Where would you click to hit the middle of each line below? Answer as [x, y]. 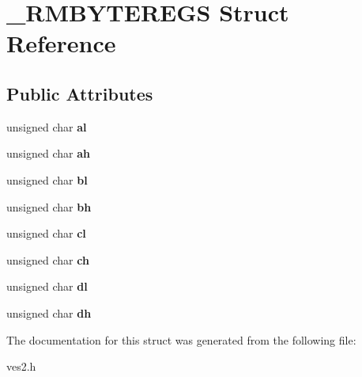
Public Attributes [80, 93]
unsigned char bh [49, 206]
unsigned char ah [48, 153]
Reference [61, 43]
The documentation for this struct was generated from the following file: [181, 339]
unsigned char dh [49, 312]
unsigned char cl [46, 233]
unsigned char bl [47, 179]
